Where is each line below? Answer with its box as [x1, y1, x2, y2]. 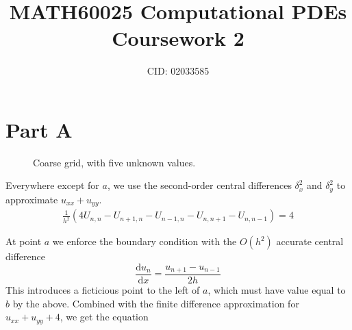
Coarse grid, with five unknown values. [33, 155, 196, 169]
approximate [5, 192, 58, 206]
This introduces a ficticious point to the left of [5, 283, 200, 297]
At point [5, 234, 42, 249]
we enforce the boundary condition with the [52, 234, 237, 249]
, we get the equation [60, 309, 149, 324]
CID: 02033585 [147, 64, 210, 78]
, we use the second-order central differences [107, 178, 292, 192]
